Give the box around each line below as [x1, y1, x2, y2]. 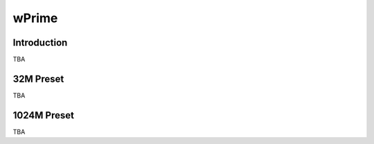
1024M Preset [12, 109, 74, 121]
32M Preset [12, 73, 64, 84]
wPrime [12, 10, 58, 26]
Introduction [12, 37, 68, 48]
